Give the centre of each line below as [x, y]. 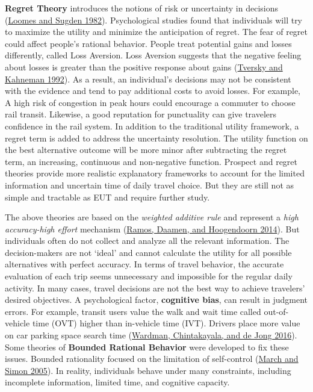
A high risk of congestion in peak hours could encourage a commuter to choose [150, 102]
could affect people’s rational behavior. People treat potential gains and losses [148, 43]
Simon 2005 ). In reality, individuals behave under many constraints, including [148, 370]
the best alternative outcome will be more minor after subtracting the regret [146, 150]
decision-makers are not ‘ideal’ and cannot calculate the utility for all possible [148, 252]
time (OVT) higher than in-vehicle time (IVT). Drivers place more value [166, 323]
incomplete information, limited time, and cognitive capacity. [117, 382]
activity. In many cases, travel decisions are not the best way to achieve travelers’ [155, 288]
